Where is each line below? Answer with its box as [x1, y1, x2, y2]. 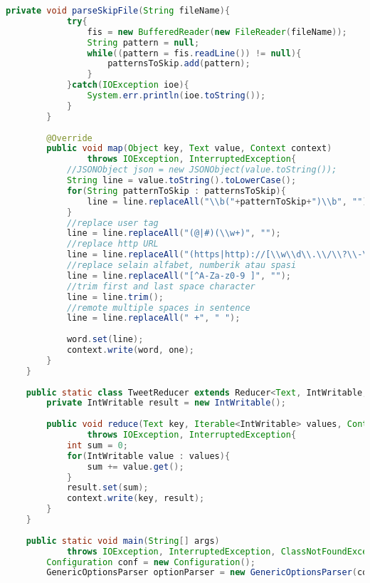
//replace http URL [66, 239, 159, 249]
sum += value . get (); [87, 461, 184, 472]
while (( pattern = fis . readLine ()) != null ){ [87, 48, 302, 58]
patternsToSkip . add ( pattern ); [107, 58, 250, 69]
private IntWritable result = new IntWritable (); [46, 398, 286, 408]
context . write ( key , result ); [66, 493, 205, 504]
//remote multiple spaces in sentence [66, 302, 250, 313]
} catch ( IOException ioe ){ [66, 80, 189, 91]
